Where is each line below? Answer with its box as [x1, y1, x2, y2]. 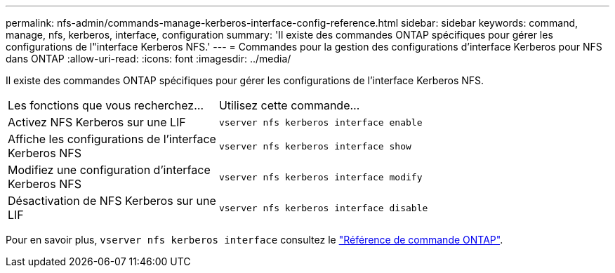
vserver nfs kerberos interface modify [218, 171, 423, 182]
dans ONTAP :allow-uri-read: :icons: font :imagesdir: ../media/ [6, 53, 291, 65]
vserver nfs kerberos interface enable [218, 116, 423, 128]
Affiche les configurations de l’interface [8, 132, 216, 146]
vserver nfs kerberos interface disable [218, 202, 428, 213]
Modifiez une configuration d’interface [8, 163, 211, 177]
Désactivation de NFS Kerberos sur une [8, 194, 216, 208]
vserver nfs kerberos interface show [218, 140, 411, 152]
